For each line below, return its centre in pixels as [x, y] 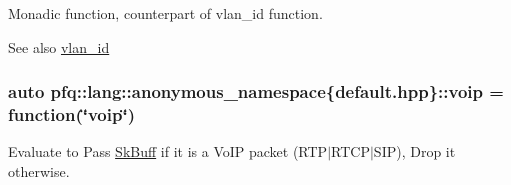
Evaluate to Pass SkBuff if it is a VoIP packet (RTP [168, 151]
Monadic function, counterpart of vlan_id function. [165, 13]
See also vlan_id [59, 46]
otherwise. [39, 170]
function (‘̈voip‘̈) [71, 114]
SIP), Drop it [414, 151]
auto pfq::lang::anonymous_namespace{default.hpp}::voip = [256, 91]
